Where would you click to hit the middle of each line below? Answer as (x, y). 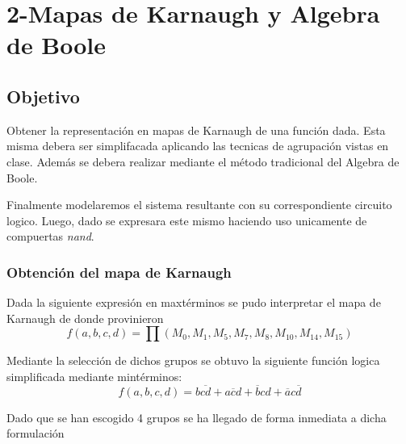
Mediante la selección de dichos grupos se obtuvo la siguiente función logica (193, 360)
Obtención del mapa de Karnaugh (119, 272)
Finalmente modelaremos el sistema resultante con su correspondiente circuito (199, 205)
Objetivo (43, 96)
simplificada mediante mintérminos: (94, 376)
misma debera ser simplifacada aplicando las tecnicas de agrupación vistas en (198, 146)
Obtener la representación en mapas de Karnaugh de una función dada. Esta (196, 130)
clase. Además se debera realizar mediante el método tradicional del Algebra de (203, 161)
